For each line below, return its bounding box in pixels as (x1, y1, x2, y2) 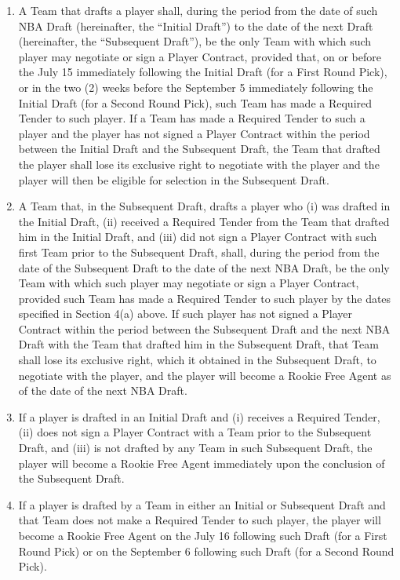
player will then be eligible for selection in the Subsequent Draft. (18, 171, 329, 188)
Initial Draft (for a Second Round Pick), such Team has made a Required (18, 94, 373, 111)
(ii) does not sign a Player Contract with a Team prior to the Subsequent (18, 424, 372, 440)
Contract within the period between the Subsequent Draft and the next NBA (18, 320, 391, 337)
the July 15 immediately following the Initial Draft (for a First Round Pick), (18, 64, 387, 80)
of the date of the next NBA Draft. (18, 382, 187, 399)
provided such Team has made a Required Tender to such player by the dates (18, 290, 391, 306)
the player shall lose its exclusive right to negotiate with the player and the (18, 155, 380, 172)
